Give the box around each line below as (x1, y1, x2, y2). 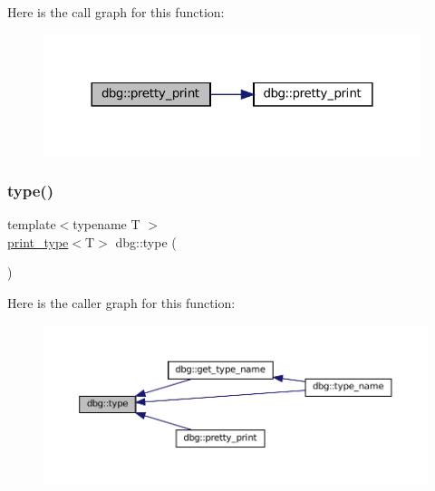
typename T (72, 215, 140, 234)
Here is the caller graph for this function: (7, 293, 236, 312)
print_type (7, 232, 69, 251)
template (7, 215, 56, 234)
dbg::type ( (115, 232, 177, 251)
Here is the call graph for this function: (7, 3, 225, 21)
